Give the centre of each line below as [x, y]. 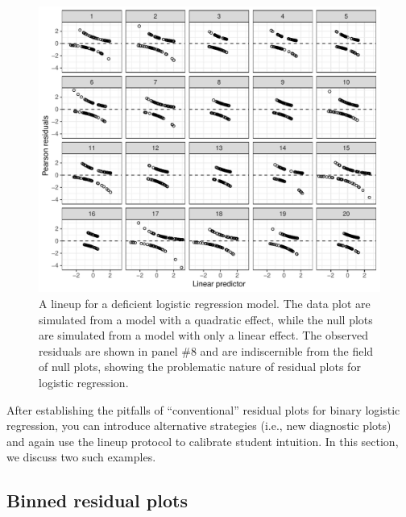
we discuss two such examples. [81, 457]
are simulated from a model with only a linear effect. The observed [203, 335]
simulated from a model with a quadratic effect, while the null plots [206, 319]
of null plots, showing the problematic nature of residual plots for [200, 367]
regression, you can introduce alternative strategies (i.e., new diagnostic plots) [199, 425]
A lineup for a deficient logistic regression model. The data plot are [205, 304]
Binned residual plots [97, 500]
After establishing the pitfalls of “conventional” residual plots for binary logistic [203, 409]
